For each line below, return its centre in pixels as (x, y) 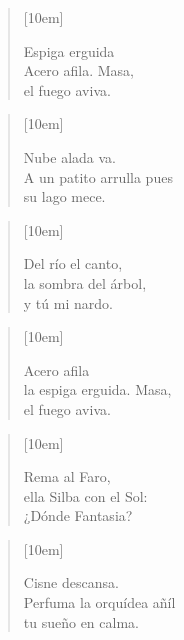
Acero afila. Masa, (78, 70)
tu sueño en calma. (81, 621)
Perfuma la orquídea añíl (99, 602)
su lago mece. (64, 196)
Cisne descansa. (71, 582)
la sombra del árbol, (85, 282)
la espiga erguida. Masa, (97, 389)
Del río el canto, (73, 263)
